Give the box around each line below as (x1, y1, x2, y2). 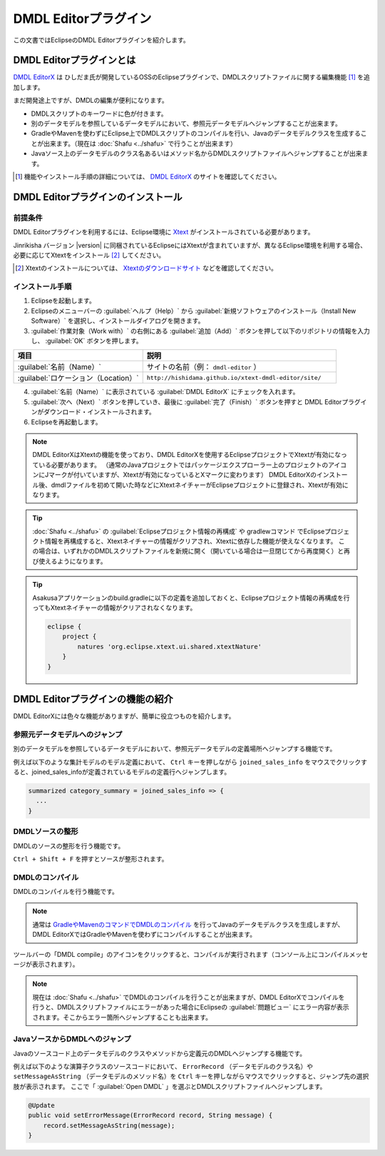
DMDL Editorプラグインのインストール (13, 191, 183, 203)
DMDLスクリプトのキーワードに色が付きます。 (31, 109, 168, 118)
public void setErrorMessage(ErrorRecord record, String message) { (28, 1111, 273, 1120)
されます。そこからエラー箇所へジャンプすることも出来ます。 (32, 1012, 212, 1021)
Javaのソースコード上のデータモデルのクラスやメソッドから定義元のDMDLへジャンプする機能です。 (13, 1049, 307, 1057)
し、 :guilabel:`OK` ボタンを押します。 (31, 336, 143, 345)
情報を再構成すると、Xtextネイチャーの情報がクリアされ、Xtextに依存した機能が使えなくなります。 (44, 537, 337, 546)
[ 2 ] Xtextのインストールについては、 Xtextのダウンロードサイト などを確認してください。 (15, 264, 277, 273)
